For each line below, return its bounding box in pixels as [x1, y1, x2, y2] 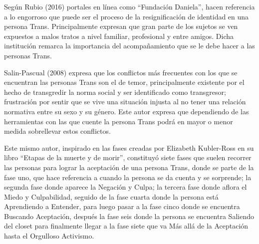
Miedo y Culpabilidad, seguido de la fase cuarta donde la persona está [4, 191, 219, 202]
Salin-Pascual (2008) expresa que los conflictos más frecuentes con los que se [4, 67, 238, 77]
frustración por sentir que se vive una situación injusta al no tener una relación [4, 96, 246, 107]
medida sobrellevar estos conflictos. [4, 126, 111, 136]
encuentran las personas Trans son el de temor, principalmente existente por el [4, 77, 245, 87]
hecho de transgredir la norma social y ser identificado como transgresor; [4, 86, 226, 97]
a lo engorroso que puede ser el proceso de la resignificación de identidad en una [4, 11, 249, 21]
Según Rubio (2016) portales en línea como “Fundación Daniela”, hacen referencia [4, 1, 255, 11]
